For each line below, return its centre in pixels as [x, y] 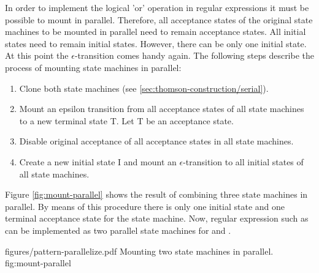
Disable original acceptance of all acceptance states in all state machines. [156, 141]
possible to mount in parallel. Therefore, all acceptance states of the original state [159, 19]
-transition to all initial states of [243, 161]
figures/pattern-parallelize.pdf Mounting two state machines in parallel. [139, 251]
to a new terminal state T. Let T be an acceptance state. [126, 120]
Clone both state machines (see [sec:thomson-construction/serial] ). [144, 88]
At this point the [37, 55]
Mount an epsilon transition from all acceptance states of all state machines [162, 109]
